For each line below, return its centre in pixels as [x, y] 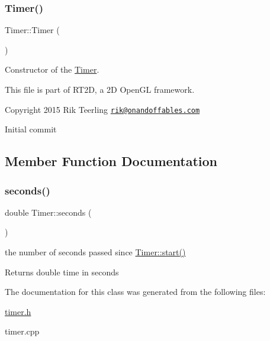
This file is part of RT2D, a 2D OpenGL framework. [100, 89]
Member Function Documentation [111, 161]
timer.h [18, 311]
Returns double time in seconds [62, 272]
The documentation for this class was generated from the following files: [135, 292]
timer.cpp [22, 331]
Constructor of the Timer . [52, 69]
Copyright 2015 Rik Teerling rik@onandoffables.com [102, 109]
